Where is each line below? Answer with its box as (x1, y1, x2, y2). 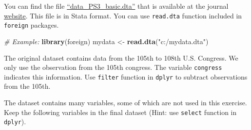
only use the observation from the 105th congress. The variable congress (4, 62, 222, 72)
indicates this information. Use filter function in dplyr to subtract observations (4, 71, 248, 81)
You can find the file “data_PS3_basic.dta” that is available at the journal (4, 1, 229, 11)
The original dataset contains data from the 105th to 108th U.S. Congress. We (4, 52, 238, 63)
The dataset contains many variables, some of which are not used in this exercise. (4, 97, 247, 107)
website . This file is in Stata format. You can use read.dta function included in (4, 10, 242, 20)
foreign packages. (4, 20, 59, 30)
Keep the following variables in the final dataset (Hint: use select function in (4, 107, 237, 117)
